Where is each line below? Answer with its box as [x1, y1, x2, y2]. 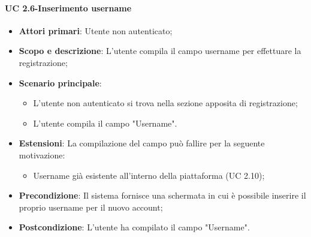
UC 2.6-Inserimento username [5, 1, 132, 14]
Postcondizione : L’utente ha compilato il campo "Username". [19, 221, 250, 233]
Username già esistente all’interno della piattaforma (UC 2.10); [33, 169, 265, 181]
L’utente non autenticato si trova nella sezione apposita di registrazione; [33, 97, 298, 109]
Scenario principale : [19, 76, 102, 89]
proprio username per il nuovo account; [19, 200, 163, 213]
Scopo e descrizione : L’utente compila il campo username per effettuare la [19, 44, 301, 57]
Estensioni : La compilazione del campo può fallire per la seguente [19, 137, 265, 149]
